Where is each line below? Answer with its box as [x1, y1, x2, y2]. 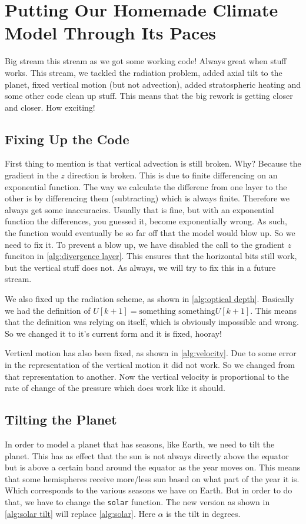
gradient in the [5, 169, 58, 181]
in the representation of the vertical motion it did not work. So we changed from [5, 358, 295, 370]
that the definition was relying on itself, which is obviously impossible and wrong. [5, 316, 299, 328]
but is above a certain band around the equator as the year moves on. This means [5, 461, 301, 473]
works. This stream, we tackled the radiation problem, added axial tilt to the [5, 66, 282, 78]
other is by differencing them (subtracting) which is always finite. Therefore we [5, 192, 290, 204]
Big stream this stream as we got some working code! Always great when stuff [5, 55, 287, 67]
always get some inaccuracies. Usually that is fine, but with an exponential [5, 203, 274, 215]
